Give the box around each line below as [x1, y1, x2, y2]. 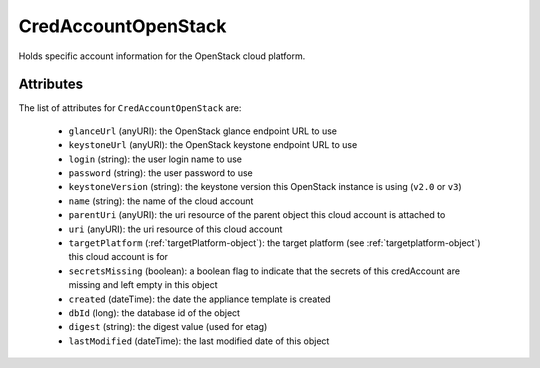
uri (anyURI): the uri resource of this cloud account [68, 223, 283, 235]
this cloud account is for [68, 251, 169, 263]
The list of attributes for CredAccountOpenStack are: [18, 102, 242, 114]
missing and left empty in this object [68, 279, 218, 291]
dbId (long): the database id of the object [68, 306, 240, 319]
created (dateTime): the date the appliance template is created [68, 293, 331, 305]
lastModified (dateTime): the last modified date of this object [68, 335, 330, 347]
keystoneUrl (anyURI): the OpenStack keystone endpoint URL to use [68, 139, 358, 151]
